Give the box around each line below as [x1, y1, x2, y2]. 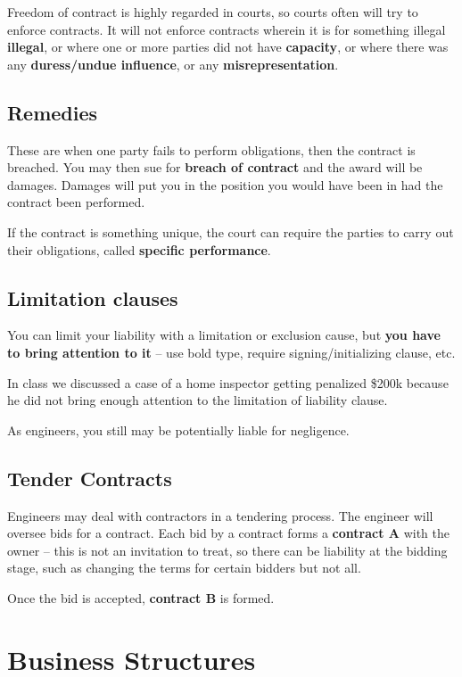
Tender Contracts [7, 464, 172, 491]
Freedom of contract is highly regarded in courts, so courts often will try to [7, 3, 418, 21]
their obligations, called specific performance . [7, 240, 271, 259]
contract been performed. [7, 193, 145, 211]
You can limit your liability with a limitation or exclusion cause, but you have [7, 326, 441, 344]
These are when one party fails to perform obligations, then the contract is [7, 140, 416, 159]
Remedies [7, 98, 98, 126]
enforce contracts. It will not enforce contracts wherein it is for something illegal [7, 20, 446, 38]
